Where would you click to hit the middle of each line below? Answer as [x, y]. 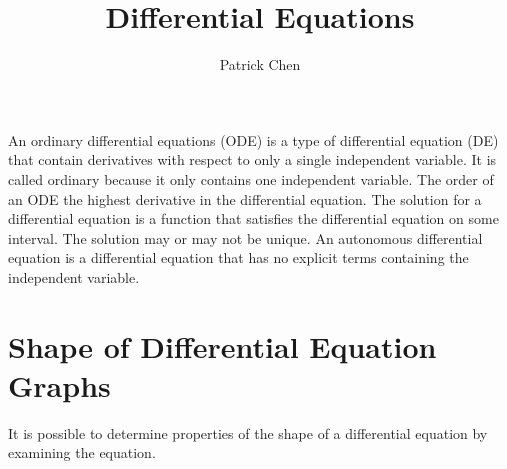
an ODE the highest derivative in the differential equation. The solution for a [245, 198]
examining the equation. [82, 452]
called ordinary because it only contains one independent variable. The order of [251, 178]
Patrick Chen [260, 64]
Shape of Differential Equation [222, 345]
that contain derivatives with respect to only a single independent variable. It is [252, 159]
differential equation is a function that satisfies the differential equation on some [253, 218]
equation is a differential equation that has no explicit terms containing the [238, 257]
